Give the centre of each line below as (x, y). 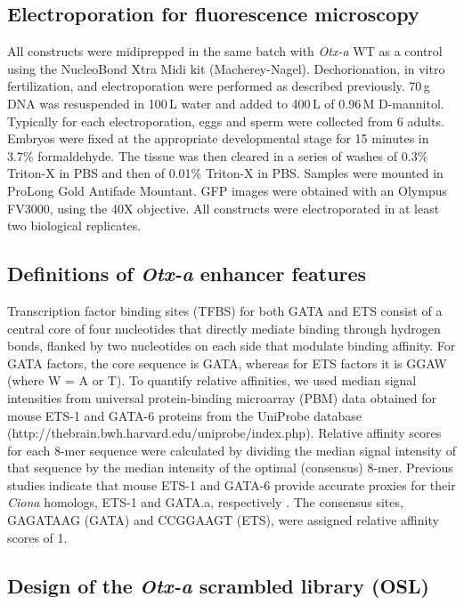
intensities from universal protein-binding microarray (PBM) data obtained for (222, 397)
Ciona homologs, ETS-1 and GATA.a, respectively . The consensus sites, (205, 502)
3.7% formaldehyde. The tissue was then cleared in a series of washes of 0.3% (218, 155)
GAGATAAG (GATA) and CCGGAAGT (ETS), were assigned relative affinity (223, 520)
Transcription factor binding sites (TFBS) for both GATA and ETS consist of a (225, 310)
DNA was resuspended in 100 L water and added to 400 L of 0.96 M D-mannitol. (226, 103)
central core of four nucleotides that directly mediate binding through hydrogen (224, 328)
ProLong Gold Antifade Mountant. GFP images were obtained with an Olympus (227, 190)
